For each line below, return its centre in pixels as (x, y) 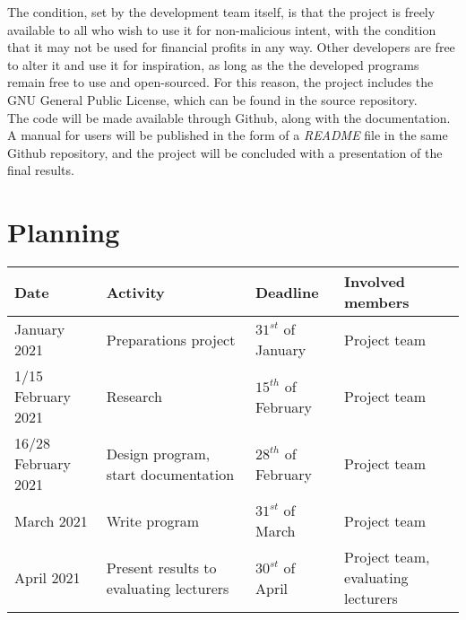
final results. (41, 170)
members (377, 302)
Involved (375, 282)
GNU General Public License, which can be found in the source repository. (212, 99)
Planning (64, 232)
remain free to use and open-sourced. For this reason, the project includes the (220, 82)
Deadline (287, 292)
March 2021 (51, 520)
